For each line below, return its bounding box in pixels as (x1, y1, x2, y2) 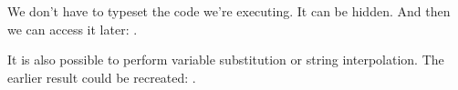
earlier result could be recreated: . (7, 67, 196, 86)
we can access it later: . (7, 19, 138, 38)
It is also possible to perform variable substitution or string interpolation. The (7, 50, 444, 69)
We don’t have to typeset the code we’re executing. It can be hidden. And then (7, 2, 451, 20)
